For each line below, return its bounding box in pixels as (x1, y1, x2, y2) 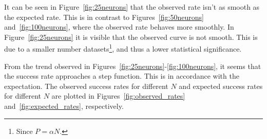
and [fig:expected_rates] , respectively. (4, 101, 124, 111)
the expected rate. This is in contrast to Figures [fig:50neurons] (4, 11, 204, 22)
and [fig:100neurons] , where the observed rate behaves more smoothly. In (4, 21, 234, 32)
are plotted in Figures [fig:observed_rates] (51, 90, 185, 101)
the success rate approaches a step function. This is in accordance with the (4, 71, 239, 81)
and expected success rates (179, 80, 263, 91)
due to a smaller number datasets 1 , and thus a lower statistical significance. (4, 42, 242, 54)
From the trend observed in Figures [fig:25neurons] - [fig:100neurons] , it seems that (4, 60, 261, 71)
